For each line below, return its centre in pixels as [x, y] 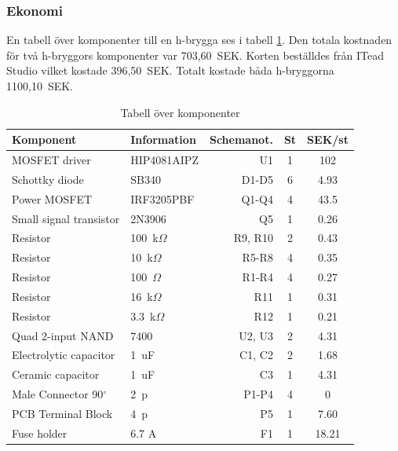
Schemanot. [241, 139]
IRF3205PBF [162, 198]
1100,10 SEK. [40, 86]
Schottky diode [48, 179]
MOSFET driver [51, 160]
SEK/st [328, 139]
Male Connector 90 [58, 394]
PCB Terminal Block [62, 413]
